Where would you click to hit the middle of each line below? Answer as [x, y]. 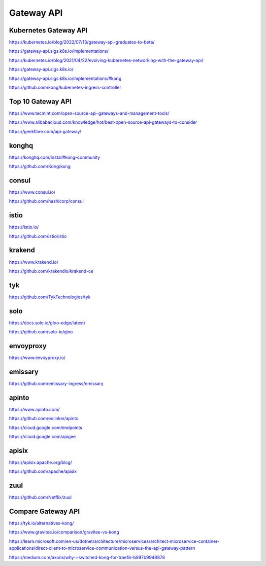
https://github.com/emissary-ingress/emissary [56, 383]
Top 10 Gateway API [40, 101]
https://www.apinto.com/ [34, 409]
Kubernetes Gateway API [49, 30]
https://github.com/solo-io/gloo [41, 332]
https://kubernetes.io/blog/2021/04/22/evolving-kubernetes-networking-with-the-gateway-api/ [106, 60]
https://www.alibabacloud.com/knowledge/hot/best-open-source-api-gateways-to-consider [103, 122]
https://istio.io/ [24, 227]
